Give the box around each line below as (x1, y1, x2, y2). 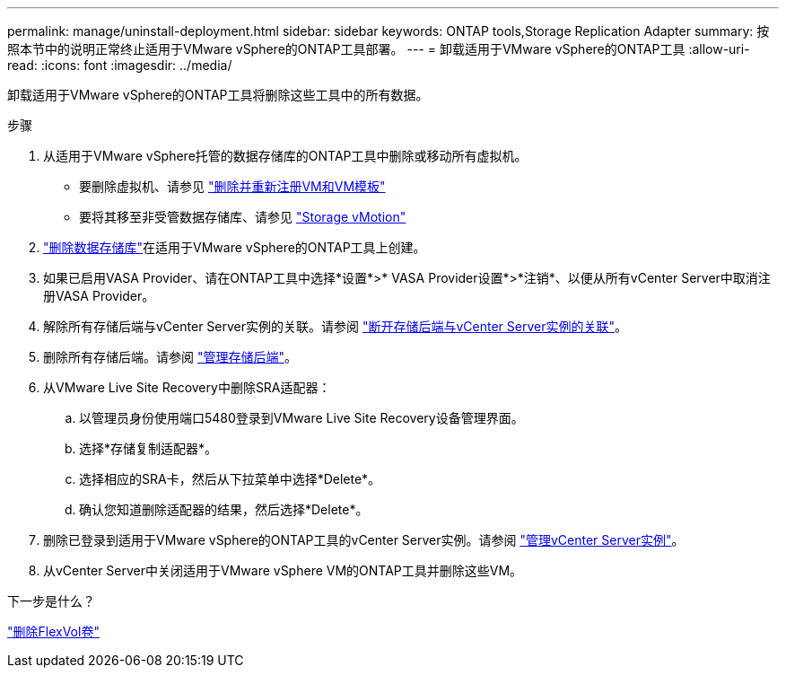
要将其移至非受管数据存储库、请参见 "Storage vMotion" (79, 209, 406, 224)
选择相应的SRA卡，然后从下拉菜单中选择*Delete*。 (79, 471, 381, 487)
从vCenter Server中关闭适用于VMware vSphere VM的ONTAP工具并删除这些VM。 (43, 563, 523, 578)
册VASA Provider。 (43, 288, 155, 303)
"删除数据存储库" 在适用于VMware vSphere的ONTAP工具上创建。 (43, 240, 426, 255)
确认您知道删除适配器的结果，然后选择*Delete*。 (79, 502, 369, 517)
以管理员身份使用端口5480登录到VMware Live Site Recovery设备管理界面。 (79, 410, 524, 425)
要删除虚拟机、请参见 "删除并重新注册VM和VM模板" (79, 179, 386, 194)
